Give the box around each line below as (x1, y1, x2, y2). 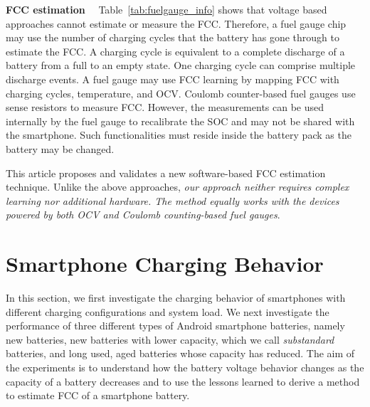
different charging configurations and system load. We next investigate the (6, 304, 329, 319)
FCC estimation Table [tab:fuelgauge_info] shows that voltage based (6, 2, 327, 16)
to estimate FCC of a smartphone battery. (6, 388, 190, 403)
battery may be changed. (6, 141, 115, 156)
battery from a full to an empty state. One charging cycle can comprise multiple (6, 58, 356, 73)
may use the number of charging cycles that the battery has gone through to (6, 30, 339, 45)
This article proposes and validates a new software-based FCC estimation (6, 165, 326, 180)
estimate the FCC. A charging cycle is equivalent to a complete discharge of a (6, 43, 345, 58)
